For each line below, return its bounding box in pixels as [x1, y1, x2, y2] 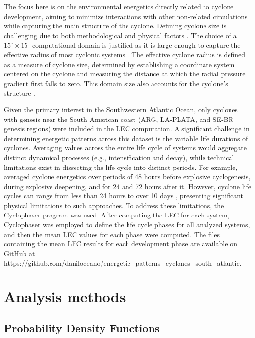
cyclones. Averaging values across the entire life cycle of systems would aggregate [4, 143, 247, 153]
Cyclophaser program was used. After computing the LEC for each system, [4, 210, 229, 220]
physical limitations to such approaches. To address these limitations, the [4, 200, 224, 210]
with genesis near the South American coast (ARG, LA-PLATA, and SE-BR [4, 114, 234, 124]
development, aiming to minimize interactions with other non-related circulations [4, 11, 248, 21]
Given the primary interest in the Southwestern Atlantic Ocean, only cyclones [4, 104, 238, 114]
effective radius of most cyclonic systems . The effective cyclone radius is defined [4, 49, 246, 59]
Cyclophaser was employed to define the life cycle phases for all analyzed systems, [4, 219, 250, 230]
